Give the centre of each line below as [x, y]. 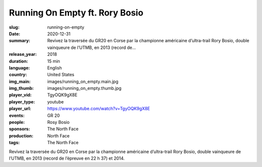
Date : [15, 33]
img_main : [20, 81]
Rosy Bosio [58, 122]
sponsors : [19, 129]
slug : [14, 27]
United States [61, 75]
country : [18, 75]
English [55, 67]
